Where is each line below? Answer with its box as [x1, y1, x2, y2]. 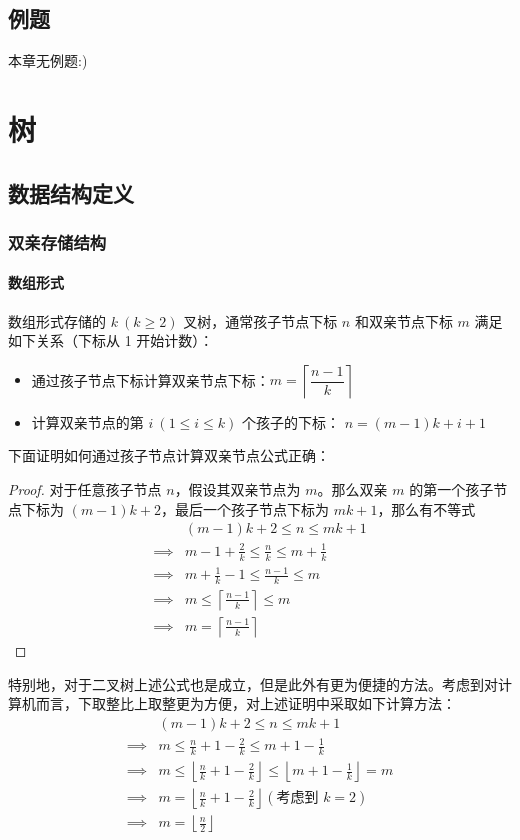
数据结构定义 [8, 177, 134, 208]
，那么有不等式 [377, 498, 476, 519]
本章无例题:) [8, 50, 88, 71]
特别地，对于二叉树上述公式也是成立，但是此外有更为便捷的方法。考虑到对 [8, 673, 498, 694]
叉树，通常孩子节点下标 [183, 310, 338, 331]
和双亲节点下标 [354, 310, 453, 331]
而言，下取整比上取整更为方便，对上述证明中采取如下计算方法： [35, 693, 456, 714]
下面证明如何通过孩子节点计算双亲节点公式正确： [8, 445, 330, 466]
